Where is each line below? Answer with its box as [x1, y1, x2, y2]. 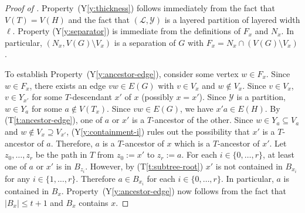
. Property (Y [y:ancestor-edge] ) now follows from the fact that [61, 184, 286, 197]
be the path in [35, 148, 87, 161]
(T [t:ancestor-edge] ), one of [5, 114, 103, 126]
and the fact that [68, 13, 130, 25]
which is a [174, 137, 211, 149]
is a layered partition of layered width [164, 13, 300, 25]
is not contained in [215, 159, 283, 172]
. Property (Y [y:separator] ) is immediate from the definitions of [12, 25, 240, 37]
